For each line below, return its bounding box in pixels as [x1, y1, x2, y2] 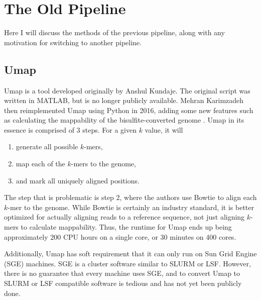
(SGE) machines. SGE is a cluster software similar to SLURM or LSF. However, [4, 258, 251, 268]
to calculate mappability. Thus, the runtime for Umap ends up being [21, 222, 232, 232]
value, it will [145, 124, 183, 135]
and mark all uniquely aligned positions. [16, 175, 140, 185]
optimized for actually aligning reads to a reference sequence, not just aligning [4, 212, 245, 222]
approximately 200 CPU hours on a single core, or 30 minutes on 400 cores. [4, 231, 236, 242]
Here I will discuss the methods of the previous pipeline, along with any [4, 27, 225, 38]
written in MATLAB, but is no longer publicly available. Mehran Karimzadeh [4, 95, 244, 106]
